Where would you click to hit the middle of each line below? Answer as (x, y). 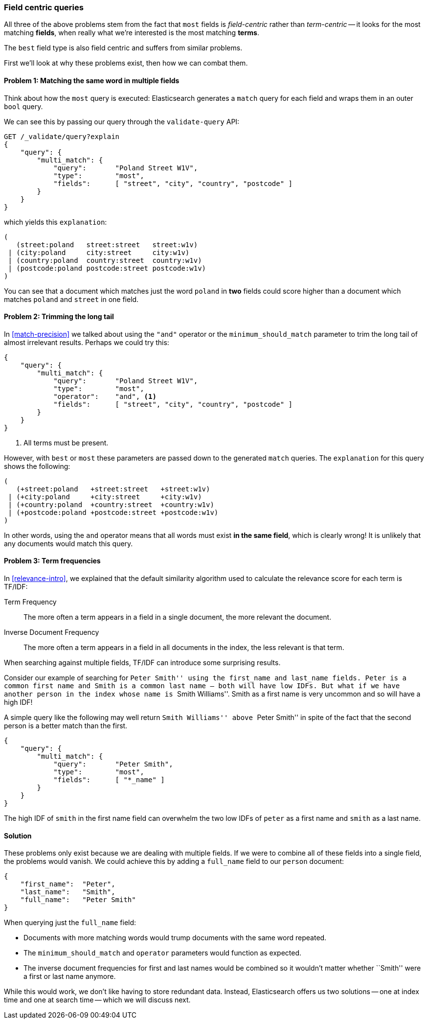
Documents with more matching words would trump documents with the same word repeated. (175, 938)
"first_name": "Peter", (68, 884)
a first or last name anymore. (70, 976)
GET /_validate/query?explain (62, 136)
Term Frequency (30, 602)
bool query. (23, 106)
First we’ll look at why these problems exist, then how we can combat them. (126, 63)
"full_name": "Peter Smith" (78, 900)
